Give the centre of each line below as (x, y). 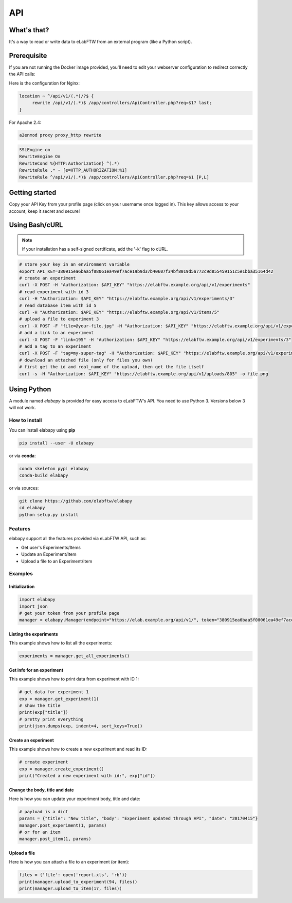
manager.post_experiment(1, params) (63, 825)
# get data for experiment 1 (54, 692)
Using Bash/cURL (36, 225)
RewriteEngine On (40, 157)
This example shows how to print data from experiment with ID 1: (74, 679)
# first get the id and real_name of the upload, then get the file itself (112, 367)
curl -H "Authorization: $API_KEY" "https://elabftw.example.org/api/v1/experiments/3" (127, 299)
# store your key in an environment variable (74, 264)
